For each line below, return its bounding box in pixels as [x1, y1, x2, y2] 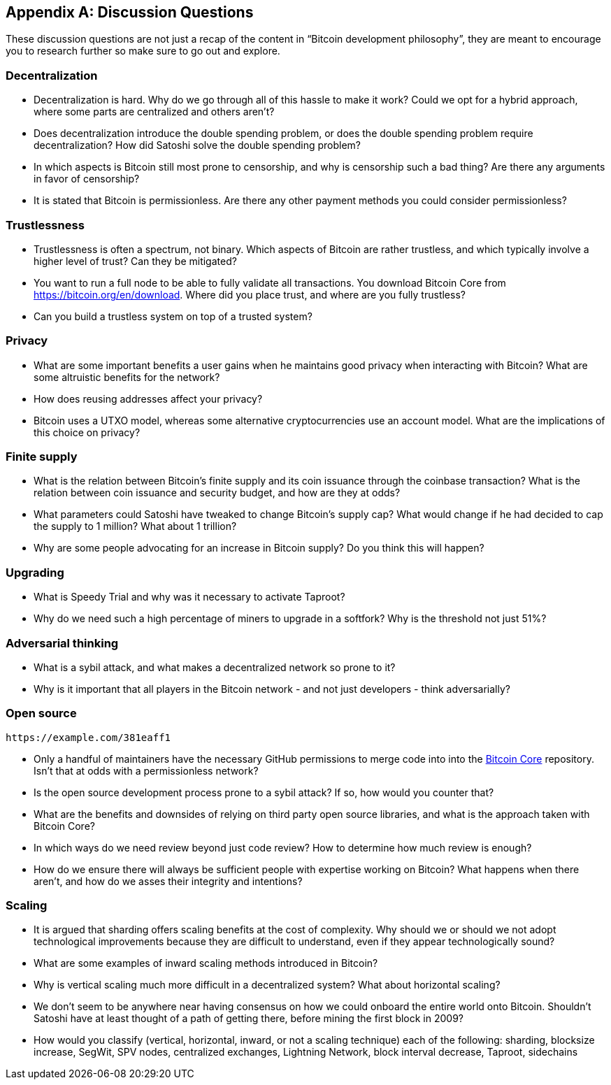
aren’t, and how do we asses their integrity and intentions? [34, 875, 303, 887]
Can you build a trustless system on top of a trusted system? [34, 310, 312, 322]
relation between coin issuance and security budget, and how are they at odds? [34, 487, 401, 499]
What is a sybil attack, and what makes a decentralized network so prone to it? [34, 661, 396, 673]
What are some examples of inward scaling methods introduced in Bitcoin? [34, 957, 378, 970]
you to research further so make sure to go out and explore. [6, 45, 280, 57]
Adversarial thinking [6, 635, 119, 650]
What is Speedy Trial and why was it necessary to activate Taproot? [34, 591, 345, 603]
